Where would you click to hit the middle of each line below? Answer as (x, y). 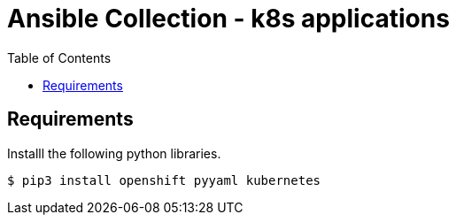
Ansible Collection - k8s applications (228, 19)
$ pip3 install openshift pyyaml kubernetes (164, 180)
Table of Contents (59, 57)
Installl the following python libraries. (114, 153)
